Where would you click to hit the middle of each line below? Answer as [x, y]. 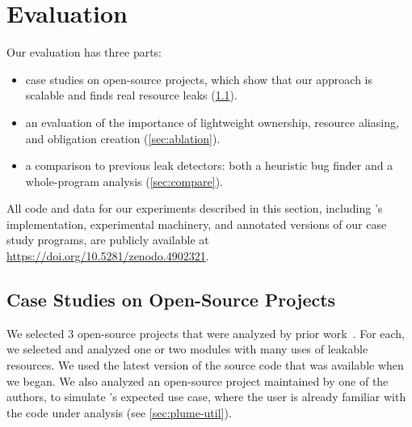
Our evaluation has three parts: [84, 52]
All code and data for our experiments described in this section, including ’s [195, 208]
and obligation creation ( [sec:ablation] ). [123, 138]
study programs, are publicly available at [108, 240]
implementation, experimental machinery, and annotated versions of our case [197, 224]
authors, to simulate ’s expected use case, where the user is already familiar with [206, 397]
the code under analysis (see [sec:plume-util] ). [119, 412]
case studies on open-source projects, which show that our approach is [199, 79]
